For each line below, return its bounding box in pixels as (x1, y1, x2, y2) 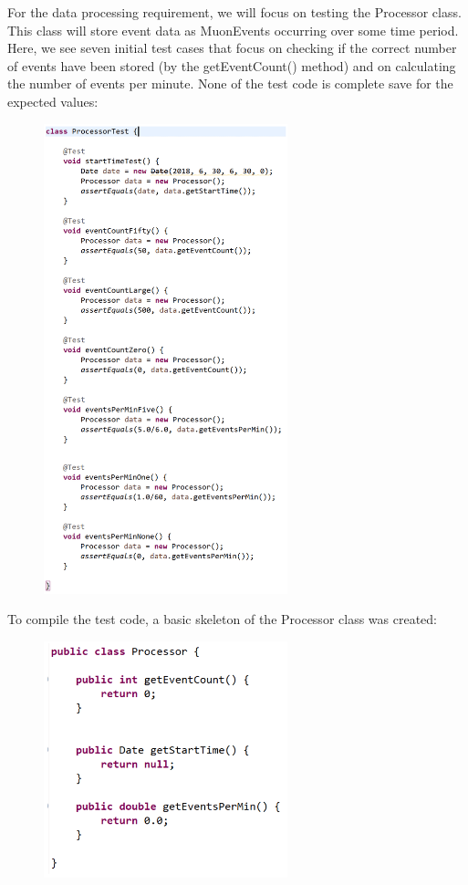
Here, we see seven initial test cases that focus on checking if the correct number (7, 38, 457, 57)
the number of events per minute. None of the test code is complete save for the (7, 74, 453, 93)
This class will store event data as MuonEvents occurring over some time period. (7, 20, 459, 39)
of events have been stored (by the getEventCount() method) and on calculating (7, 56, 456, 75)
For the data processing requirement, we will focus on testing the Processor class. (7, 3, 462, 21)
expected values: (7, 91, 99, 110)
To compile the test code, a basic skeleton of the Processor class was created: (7, 609, 437, 629)
